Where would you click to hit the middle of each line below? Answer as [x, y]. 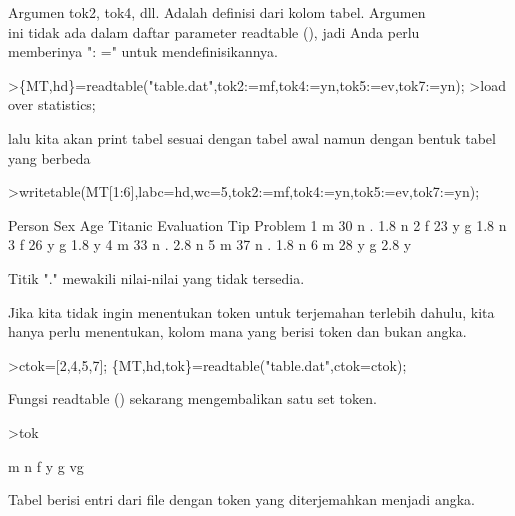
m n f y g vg [46, 465]
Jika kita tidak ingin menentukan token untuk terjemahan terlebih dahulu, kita [251, 311]
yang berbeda [49, 157]
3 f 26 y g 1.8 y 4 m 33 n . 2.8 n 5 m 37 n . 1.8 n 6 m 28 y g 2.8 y [210, 244]
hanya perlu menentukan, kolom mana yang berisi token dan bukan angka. [237, 331]
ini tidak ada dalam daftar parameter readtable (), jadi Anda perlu [214, 31]
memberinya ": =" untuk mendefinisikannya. [143, 51]
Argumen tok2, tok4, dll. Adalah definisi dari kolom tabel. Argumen [217, 12]
